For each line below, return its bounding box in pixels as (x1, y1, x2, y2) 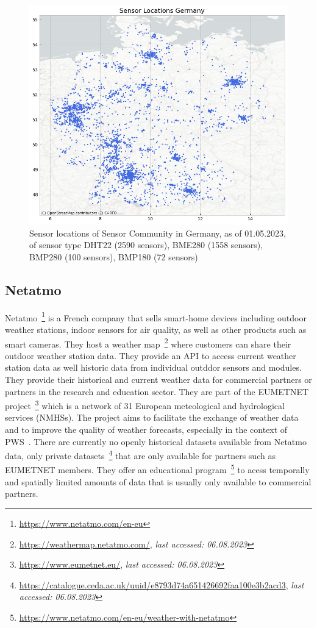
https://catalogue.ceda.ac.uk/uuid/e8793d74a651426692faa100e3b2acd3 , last (19, 578, 304, 591)
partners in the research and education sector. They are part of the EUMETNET (5, 385, 309, 398)
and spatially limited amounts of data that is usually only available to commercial (5, 475, 312, 488)
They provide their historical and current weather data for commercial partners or (5, 373, 312, 386)
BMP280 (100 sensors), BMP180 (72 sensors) (29, 250, 198, 263)
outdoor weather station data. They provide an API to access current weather (5, 349, 296, 362)
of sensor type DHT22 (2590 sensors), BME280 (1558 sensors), (29, 238, 263, 251)
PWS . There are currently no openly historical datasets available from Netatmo (5, 435, 307, 448)
